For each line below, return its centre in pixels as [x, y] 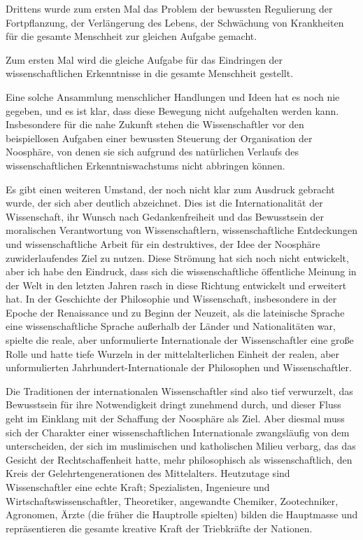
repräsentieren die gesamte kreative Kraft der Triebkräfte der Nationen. [159, 528]
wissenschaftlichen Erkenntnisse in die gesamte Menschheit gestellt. [150, 73]
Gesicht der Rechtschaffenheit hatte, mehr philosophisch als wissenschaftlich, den [179, 459]
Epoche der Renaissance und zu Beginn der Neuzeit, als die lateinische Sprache [175, 312]
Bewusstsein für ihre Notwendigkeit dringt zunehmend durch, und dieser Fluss [173, 404]
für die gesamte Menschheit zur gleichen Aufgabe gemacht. [131, 36]
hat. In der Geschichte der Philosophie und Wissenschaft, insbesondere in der [171, 299]
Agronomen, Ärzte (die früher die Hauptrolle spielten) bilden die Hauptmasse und [182, 514]
